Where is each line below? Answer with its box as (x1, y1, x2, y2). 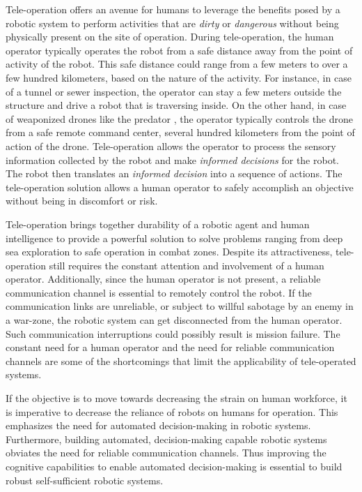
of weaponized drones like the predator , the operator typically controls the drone (6, 111, 354, 126)
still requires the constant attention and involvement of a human (49, 258, 324, 272)
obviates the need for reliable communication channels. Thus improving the (6, 445, 326, 460)
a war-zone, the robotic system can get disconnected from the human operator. (6, 313, 343, 327)
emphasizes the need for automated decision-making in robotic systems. (6, 418, 311, 433)
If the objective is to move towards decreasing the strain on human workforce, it (6, 391, 347, 405)
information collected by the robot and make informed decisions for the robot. (6, 152, 340, 167)
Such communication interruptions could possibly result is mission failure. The (6, 326, 340, 341)
